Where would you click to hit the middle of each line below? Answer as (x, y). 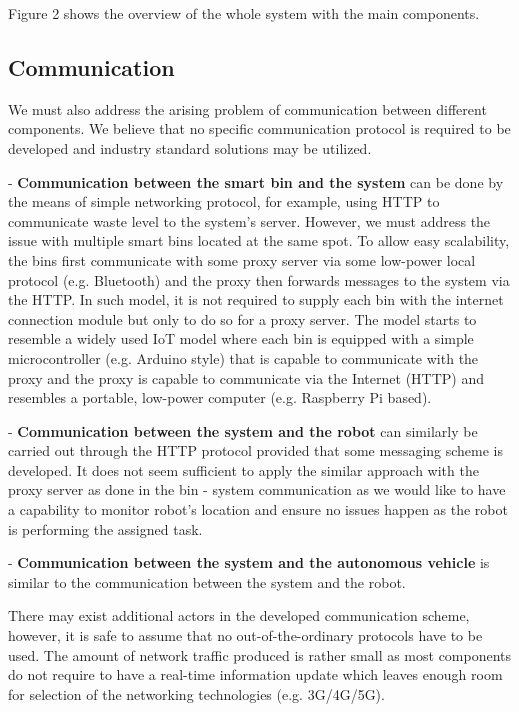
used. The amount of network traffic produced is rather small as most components (260, 654)
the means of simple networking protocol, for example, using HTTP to (224, 201)
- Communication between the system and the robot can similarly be (243, 430)
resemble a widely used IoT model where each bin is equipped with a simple (241, 338)
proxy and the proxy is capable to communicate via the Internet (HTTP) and (246, 377)
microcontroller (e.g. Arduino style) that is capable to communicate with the (243, 357)
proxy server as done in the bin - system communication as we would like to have (257, 489)
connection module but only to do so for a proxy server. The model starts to (242, 318)
